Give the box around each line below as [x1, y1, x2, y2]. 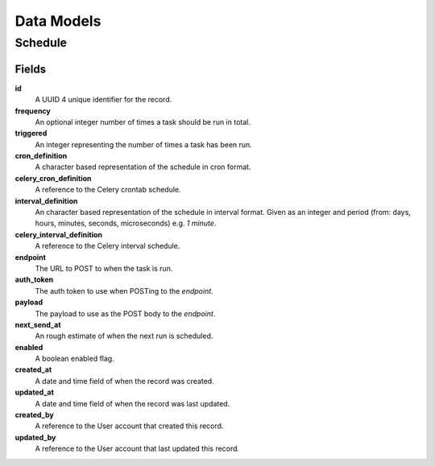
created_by [14, 410, 54, 420]
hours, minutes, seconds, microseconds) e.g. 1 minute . [35, 218, 217, 229]
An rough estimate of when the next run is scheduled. [35, 331, 213, 341]
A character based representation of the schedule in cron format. [35, 162, 251, 172]
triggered [14, 129, 48, 138]
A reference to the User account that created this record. [35, 421, 224, 431]
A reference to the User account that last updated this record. [35, 443, 240, 454]
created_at [14, 365, 52, 374]
